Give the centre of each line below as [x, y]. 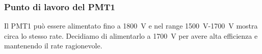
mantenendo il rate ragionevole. [53, 46]
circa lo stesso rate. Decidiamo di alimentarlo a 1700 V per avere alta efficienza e [131, 35]
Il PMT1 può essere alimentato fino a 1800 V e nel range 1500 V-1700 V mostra [131, 26]
